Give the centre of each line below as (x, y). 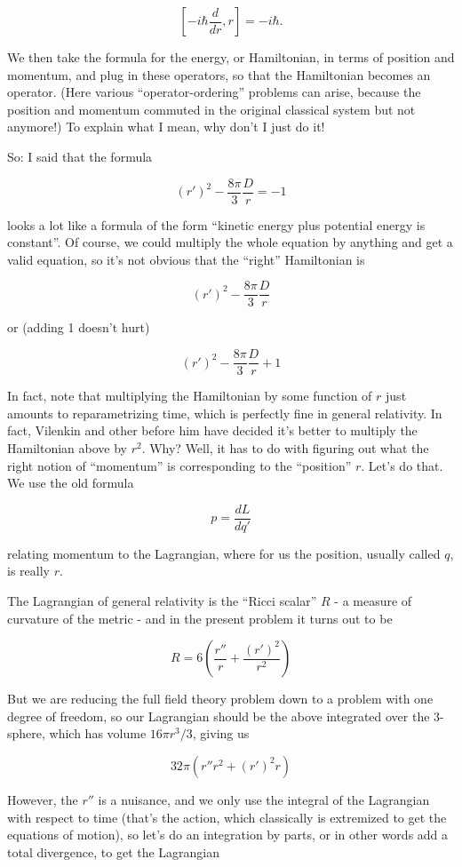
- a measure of (373, 600)
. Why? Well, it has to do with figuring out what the (285, 447)
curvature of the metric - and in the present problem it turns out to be (200, 618)
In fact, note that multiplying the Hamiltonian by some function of (190, 396)
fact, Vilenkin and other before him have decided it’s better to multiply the (212, 430)
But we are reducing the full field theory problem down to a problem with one (220, 699)
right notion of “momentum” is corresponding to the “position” (179, 465)
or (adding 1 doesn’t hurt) (79, 327)
